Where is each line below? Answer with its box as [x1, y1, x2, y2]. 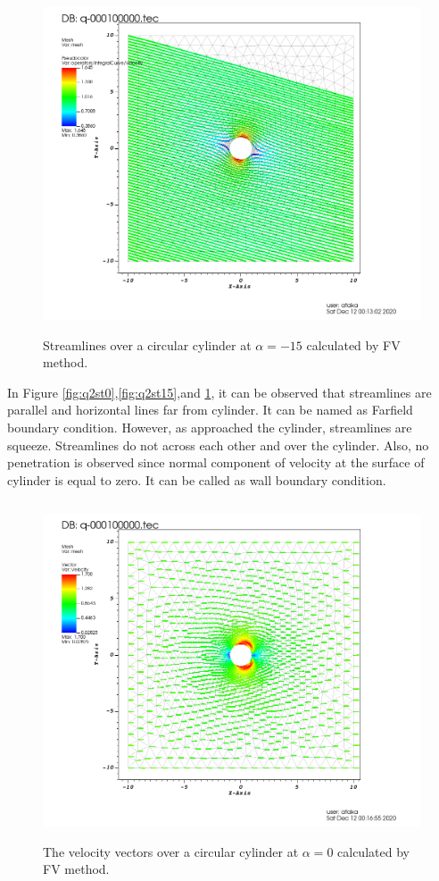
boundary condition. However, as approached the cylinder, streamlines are [7, 417, 412, 436]
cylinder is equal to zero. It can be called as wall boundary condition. [7, 470, 386, 489]
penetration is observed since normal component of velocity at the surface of [7, 453, 425, 472]
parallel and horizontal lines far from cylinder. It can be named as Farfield [7, 400, 413, 419]
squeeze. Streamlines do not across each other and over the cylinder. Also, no [7, 435, 429, 454]
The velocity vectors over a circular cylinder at [43, 842, 299, 860]
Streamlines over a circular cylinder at [43, 335, 252, 354]
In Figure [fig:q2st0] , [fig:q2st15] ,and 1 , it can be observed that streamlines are [7, 382, 432, 401]
